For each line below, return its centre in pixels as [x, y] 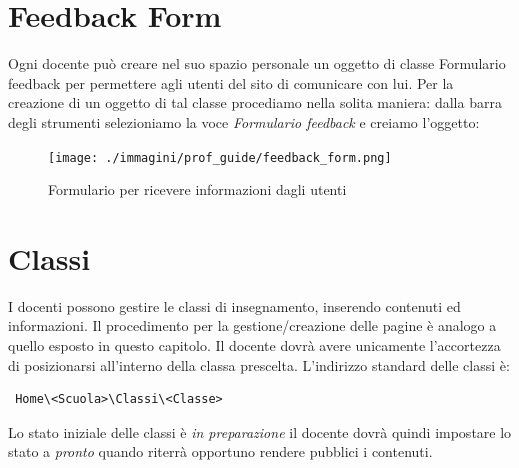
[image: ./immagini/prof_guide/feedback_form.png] [220, 157]
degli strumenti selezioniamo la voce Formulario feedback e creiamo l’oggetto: [244, 121]
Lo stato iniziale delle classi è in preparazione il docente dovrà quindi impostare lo [260, 431]
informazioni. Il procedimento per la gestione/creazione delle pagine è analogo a [252, 325]
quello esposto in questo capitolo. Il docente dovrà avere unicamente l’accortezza [254, 345]
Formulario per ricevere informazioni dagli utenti [197, 189]
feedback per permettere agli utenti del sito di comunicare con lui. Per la [231, 82]
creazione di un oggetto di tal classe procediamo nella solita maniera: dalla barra [255, 102]
